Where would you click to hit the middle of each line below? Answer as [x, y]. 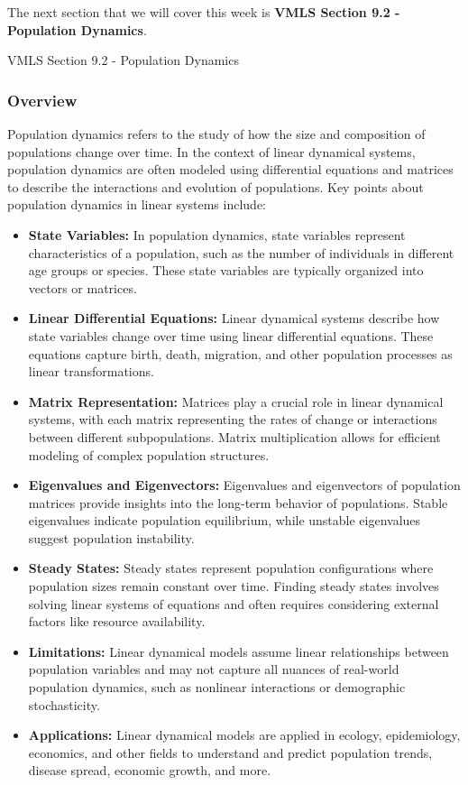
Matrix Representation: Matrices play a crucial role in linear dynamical [236, 401]
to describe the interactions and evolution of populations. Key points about [216, 186]
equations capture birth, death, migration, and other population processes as [240, 353]
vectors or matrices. [83, 287]
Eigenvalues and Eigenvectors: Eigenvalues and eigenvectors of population [244, 485]
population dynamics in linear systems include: [137, 204]
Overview [42, 100]
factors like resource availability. [117, 621]
